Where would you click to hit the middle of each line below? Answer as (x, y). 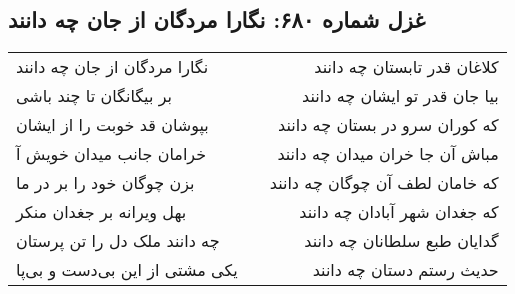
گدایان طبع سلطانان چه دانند (401, 241)
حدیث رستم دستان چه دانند (405, 270)
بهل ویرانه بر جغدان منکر (101, 212)
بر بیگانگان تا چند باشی (94, 96)
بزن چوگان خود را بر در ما (105, 183)
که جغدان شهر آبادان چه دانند (399, 212)
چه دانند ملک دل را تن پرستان (118, 241)
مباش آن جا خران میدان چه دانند (388, 154)
